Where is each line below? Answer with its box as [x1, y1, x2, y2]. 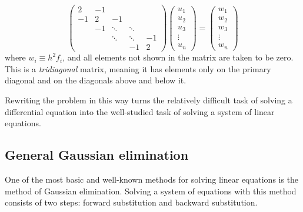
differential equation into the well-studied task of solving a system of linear [5, 105, 275, 117]
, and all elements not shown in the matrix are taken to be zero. [62, 51, 294, 63]
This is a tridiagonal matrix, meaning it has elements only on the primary [5, 62, 271, 75]
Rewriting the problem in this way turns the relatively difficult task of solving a [5, 94, 292, 106]
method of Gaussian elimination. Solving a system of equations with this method [5, 184, 297, 197]
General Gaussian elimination [5, 146, 189, 164]
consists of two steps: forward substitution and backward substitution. [5, 196, 258, 208]
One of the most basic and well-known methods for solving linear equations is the [5, 173, 299, 185]
